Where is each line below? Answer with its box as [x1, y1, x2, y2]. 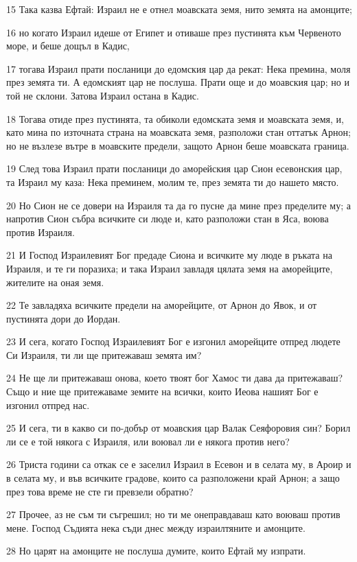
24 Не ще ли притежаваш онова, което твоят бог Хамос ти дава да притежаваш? [6, 371, 343, 385]
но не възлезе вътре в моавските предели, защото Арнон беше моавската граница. [6, 138, 349, 152]
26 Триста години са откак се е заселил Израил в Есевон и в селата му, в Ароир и [6, 457, 352, 471]
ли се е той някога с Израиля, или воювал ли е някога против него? [6, 434, 290, 448]
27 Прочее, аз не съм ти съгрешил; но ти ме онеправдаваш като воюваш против [6, 507, 341, 522]
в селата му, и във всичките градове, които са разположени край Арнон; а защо [6, 471, 340, 485]
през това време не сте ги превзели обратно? [6, 484, 194, 498]
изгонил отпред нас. [6, 397, 90, 412]
